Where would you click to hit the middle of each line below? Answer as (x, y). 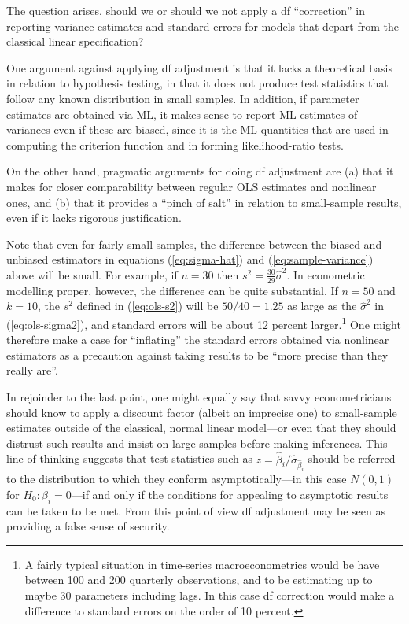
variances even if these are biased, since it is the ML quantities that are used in (197, 129)
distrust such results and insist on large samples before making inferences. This (197, 443)
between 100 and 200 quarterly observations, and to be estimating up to (199, 580)
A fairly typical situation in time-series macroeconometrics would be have (202, 564)
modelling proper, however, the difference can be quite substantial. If (172, 290)
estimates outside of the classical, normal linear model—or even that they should (201, 428)
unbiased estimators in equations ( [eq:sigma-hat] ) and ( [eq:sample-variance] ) (190, 259)
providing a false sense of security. (88, 526)
